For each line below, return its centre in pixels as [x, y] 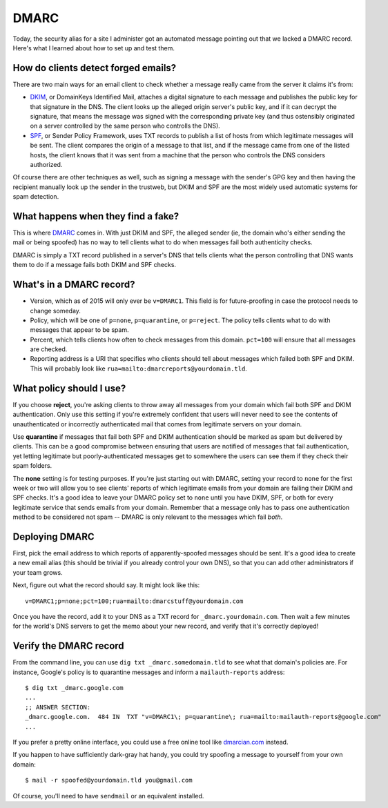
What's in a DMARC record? [74, 285]
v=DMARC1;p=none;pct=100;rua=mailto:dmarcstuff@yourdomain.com [134, 601]
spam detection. [36, 197]
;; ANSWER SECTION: [58, 707]
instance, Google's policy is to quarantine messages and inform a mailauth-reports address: [149, 672]
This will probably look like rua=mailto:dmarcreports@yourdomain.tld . [139, 368]
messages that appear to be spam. [79, 330]
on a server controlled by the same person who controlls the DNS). [125, 126]
